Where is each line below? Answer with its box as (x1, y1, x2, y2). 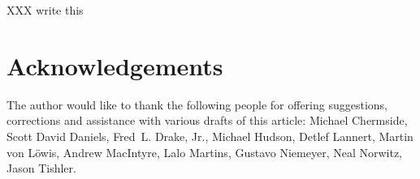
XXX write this (6, 2, 84, 18)
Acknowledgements (6, 49, 223, 82)
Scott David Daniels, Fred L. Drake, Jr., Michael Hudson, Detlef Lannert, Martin (6, 127, 414, 144)
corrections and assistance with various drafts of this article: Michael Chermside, (6, 112, 408, 129)
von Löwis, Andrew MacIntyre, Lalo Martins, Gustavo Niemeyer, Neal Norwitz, (6, 143, 403, 160)
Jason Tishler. (6, 160, 76, 177)
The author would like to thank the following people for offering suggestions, (6, 96, 388, 113)
